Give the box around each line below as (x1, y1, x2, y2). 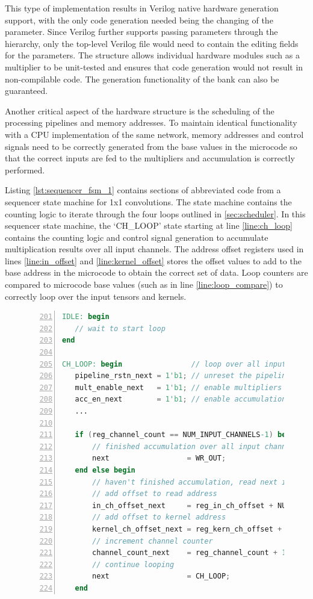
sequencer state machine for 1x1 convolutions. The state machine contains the (5, 195, 292, 208)
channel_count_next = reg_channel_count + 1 (92, 548, 287, 557)
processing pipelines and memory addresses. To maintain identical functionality (5, 116, 297, 129)
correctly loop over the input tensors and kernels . (5, 290, 187, 302)
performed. (5, 163, 45, 176)
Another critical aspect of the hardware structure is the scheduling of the (5, 104, 274, 117)
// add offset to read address (92, 489, 217, 498)
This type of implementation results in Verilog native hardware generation (5, 2, 279, 14)
